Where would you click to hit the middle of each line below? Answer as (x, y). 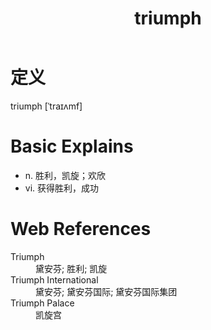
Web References (81, 229)
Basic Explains (72, 146)
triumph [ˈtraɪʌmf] (46, 106)
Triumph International (54, 279)
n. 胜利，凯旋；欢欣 (65, 175)
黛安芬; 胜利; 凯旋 (71, 268)
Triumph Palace (42, 303)
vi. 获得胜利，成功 (62, 188)
